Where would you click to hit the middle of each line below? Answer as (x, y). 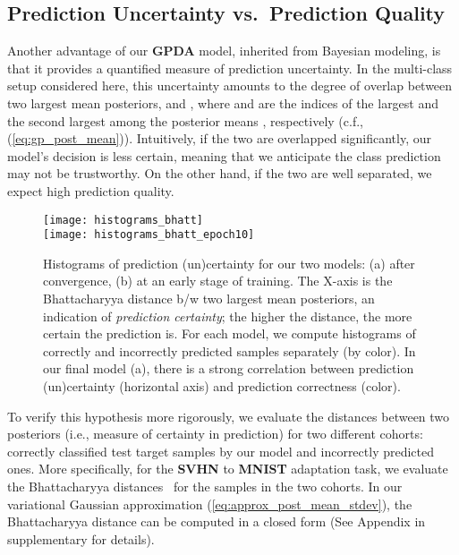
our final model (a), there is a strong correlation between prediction (229, 368)
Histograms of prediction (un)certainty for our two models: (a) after (229, 263)
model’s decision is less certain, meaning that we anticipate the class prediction (224, 155)
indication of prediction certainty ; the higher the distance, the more (228, 316)
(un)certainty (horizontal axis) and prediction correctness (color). (222, 386)
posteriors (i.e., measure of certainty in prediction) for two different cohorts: (215, 434)
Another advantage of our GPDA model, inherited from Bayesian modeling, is (224, 51)
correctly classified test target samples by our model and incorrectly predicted (221, 451)
